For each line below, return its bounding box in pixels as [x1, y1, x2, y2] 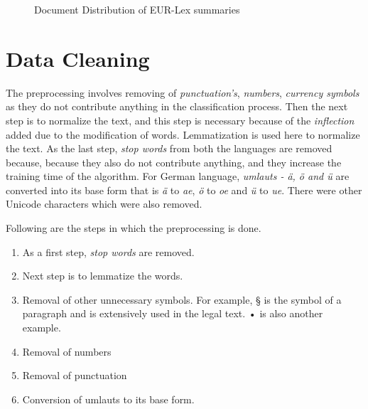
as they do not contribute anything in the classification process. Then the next [6, 99, 348, 114]
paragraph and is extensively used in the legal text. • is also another [22, 306, 323, 321]
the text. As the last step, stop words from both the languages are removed [6, 141, 332, 156]
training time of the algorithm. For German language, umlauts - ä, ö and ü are [6, 169, 350, 184]
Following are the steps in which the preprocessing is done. [6, 221, 261, 235]
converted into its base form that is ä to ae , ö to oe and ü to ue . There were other [6, 182, 362, 197]
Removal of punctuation [22, 368, 127, 383]
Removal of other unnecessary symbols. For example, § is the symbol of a [22, 292, 342, 307]
